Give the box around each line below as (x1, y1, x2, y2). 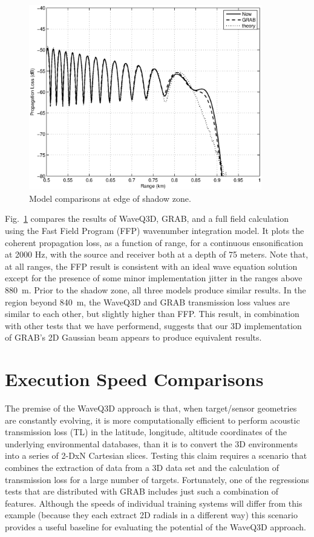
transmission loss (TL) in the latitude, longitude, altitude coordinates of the (5, 425, 287, 438)
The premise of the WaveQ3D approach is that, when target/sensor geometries (5, 402, 297, 415)
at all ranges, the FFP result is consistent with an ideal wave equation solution (5, 259, 298, 272)
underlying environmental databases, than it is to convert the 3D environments (5, 437, 298, 450)
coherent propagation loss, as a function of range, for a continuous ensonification (5, 236, 303, 248)
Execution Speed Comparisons (5, 367, 264, 392)
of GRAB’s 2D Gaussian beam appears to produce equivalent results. (5, 331, 262, 344)
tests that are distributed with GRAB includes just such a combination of (5, 485, 279, 498)
